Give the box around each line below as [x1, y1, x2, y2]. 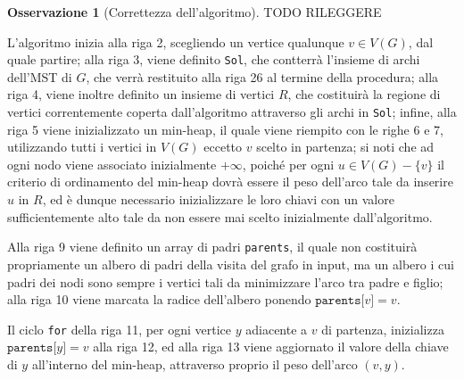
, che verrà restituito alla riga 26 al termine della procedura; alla [86, 67, 439, 86]
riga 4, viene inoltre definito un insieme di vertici [7, 85, 275, 103]
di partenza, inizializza [321, 319, 444, 338]
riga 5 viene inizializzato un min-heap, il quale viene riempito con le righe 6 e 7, [7, 120, 443, 138]
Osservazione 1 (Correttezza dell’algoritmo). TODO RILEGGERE [7, 3, 382, 21]
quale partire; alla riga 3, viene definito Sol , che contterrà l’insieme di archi [7, 50, 420, 69]
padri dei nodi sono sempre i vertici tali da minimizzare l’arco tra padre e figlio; [7, 272, 443, 291]
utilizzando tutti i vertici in [7, 137, 157, 156]
